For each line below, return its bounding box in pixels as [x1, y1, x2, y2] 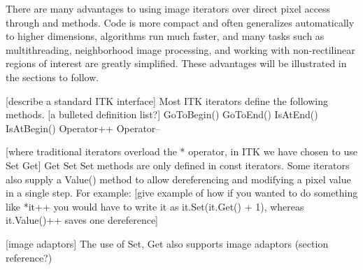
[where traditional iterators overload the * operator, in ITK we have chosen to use [6, 144, 357, 159]
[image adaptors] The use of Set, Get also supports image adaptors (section [6, 236, 329, 250]
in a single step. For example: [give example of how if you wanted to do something [6, 185, 358, 200]
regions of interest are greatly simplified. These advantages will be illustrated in [6, 56, 347, 71]
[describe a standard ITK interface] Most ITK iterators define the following [6, 93, 328, 108]
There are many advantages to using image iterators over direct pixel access [6, 1, 331, 15]
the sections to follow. [6, 69, 99, 84]
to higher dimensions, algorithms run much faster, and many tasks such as [6, 29, 325, 43]
